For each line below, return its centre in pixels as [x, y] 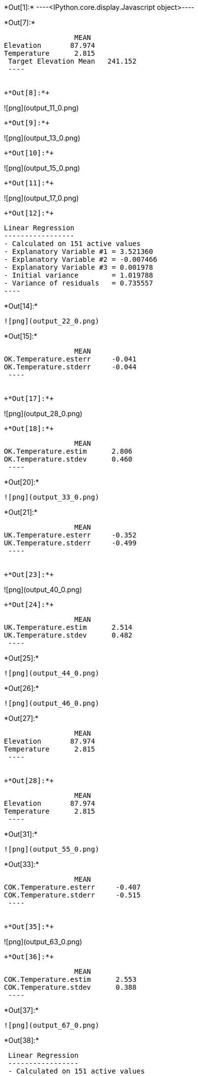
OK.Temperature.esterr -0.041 [70, 359]
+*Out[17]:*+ [29, 398]
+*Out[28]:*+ [29, 781]
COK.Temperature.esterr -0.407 [72, 887]
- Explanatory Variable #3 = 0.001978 [79, 267]
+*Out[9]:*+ [27, 123]
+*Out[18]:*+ [29, 429]
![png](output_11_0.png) [42, 108]
